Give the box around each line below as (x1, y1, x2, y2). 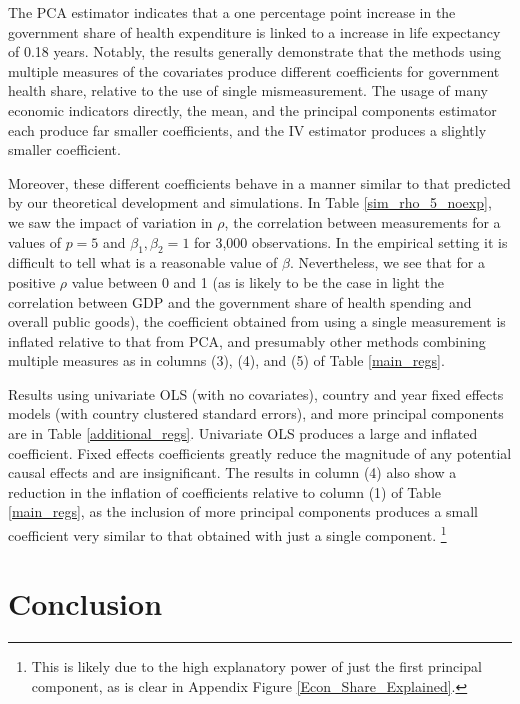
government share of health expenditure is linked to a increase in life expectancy (8, 21, 501, 42)
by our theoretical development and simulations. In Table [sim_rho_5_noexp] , (8, 192, 492, 213)
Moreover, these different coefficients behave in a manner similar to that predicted (8, 172, 511, 193)
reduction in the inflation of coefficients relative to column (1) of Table (8, 481, 441, 502)
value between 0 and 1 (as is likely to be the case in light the (71, 271, 445, 292)
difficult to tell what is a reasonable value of (8, 252, 278, 273)
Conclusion (8, 583, 163, 624)
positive (8, 271, 56, 292)
